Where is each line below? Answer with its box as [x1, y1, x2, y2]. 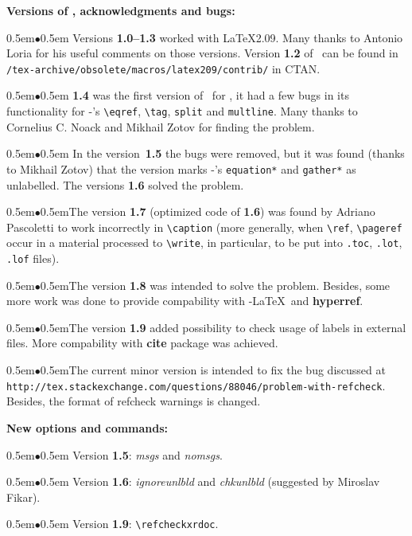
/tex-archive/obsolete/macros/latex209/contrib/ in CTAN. [6, 60, 321, 76]
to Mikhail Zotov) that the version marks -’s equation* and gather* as [6, 160, 356, 177]
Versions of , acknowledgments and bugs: [6, 2, 235, 18]
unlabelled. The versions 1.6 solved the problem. [6, 176, 244, 193]
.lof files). [6, 250, 60, 267]
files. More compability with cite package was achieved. [6, 335, 278, 351]
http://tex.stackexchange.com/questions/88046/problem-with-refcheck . [6, 377, 386, 393]
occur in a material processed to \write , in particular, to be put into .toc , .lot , [6, 234, 402, 251]
